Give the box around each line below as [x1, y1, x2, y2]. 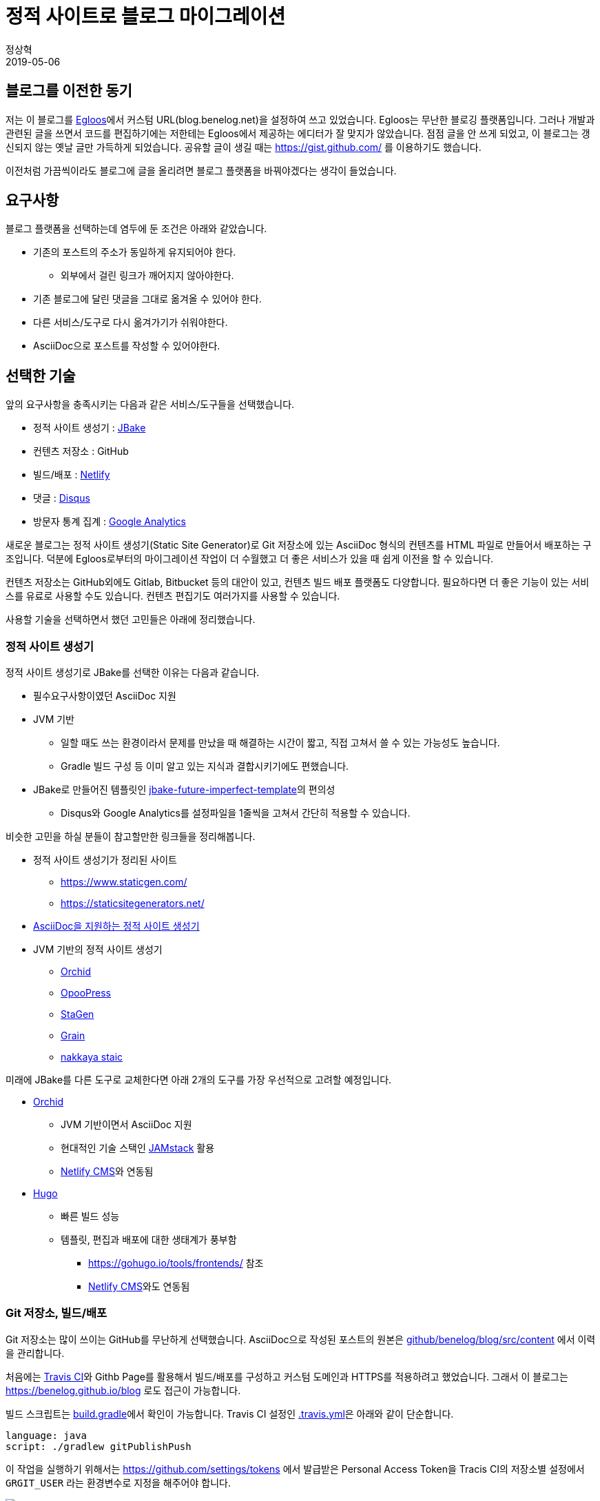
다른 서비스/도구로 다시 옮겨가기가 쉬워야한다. [33, 316, 228, 329]
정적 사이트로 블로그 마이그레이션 [6, 5, 286, 28]
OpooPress [61, 987, 111, 999]
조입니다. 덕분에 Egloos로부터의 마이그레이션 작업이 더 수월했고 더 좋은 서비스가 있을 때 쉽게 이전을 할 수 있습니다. [6, 553, 494, 565]
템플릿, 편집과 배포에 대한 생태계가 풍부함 [61, 1234, 237, 1246]
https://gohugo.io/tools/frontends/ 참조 [88, 1257, 264, 1269]
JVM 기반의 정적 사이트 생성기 [33, 943, 163, 956]
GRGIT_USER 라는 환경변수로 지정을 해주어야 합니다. [6, 1476, 231, 1489]
